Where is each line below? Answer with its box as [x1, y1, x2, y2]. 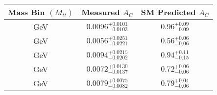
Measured [81, 6, 120, 18]
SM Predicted [141, 6, 196, 18]
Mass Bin [8, 6, 45, 18]
